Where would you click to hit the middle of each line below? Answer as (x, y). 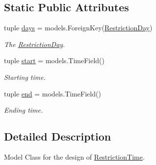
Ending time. (24, 110)
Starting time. (25, 77)
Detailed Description (58, 136)
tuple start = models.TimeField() (54, 60)
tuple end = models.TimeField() (52, 93)
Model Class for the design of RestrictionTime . (74, 156)
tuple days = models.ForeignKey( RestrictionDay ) (78, 28)
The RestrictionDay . (35, 44)
